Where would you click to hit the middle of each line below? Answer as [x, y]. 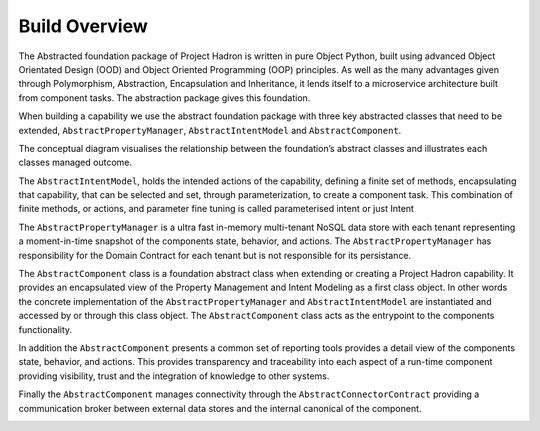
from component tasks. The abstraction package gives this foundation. [164, 97]
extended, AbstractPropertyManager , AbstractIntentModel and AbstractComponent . [210, 130]
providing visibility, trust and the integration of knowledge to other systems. [174, 376]
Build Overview [83, 26]
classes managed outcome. [75, 162]
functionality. [45, 329]
